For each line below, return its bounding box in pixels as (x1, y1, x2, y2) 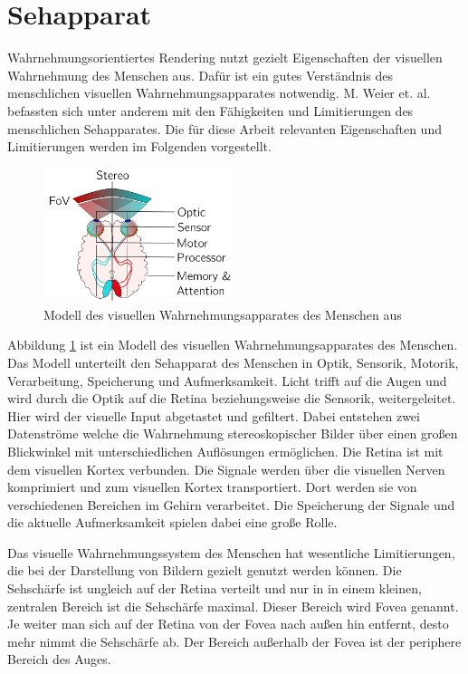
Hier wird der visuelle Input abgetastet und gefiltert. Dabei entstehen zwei (7, 406, 420, 425)
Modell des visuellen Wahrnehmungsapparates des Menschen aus (43, 304, 402, 323)
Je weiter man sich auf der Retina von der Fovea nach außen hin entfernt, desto (7, 614, 449, 633)
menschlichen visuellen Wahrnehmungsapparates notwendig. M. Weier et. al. (7, 83, 431, 102)
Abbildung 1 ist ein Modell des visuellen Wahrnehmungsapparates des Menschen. (7, 335, 458, 354)
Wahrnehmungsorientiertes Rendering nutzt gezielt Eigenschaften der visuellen (7, 48, 443, 67)
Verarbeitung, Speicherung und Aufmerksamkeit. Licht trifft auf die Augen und (7, 371, 447, 390)
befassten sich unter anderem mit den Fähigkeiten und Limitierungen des (7, 101, 414, 120)
